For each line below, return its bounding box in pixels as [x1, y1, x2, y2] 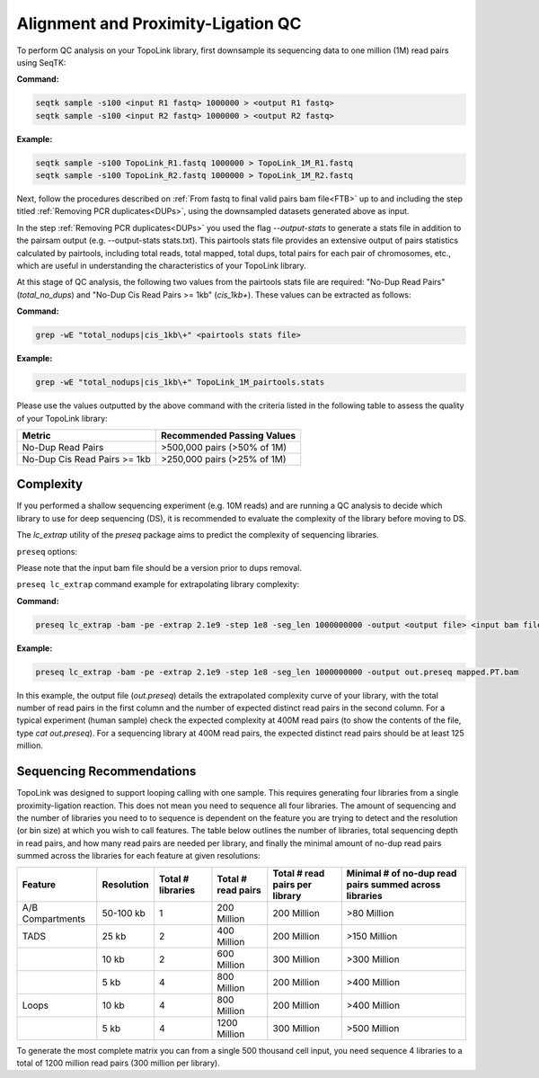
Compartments [22, 913, 85, 925]
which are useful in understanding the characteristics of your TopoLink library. [16, 261, 307, 271]
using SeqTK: [16, 57, 66, 67]
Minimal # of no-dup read [346, 867, 457, 879]
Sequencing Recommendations [16, 764, 197, 780]
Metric [22, 429, 51, 441]
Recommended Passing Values [160, 429, 296, 441]
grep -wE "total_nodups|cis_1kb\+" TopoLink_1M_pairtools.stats [35, 378, 325, 388]
